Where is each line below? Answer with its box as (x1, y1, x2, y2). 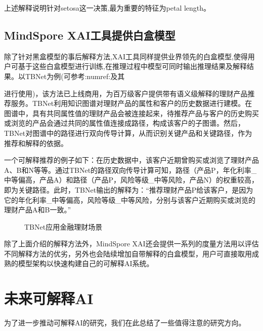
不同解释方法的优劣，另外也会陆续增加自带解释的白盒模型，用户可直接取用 (4, 248, 252, 259)
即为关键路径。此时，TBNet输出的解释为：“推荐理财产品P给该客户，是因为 (4, 184, 253, 195)
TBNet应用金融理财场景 (24, 221, 103, 232)
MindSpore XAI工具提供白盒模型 (4, 27, 176, 43)
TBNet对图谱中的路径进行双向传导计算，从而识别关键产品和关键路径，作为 (4, 127, 252, 138)
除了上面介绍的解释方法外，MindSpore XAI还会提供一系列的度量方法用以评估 (4, 238, 259, 249)
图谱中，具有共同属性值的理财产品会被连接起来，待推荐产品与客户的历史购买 (4, 107, 259, 118)
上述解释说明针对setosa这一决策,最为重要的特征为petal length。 (4, 3, 211, 13)
